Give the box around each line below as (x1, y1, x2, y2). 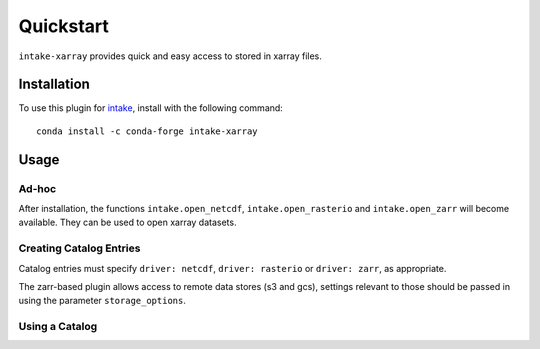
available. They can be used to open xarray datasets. (18, 216, 237, 229)
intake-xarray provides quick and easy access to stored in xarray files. (18, 50, 322, 62)
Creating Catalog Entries (18, 241, 141, 255)
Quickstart (18, 15, 110, 37)
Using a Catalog (18, 320, 98, 334)
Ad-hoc (18, 181, 57, 195)
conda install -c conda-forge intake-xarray (36, 125, 259, 137)
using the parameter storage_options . (18, 295, 187, 307)
